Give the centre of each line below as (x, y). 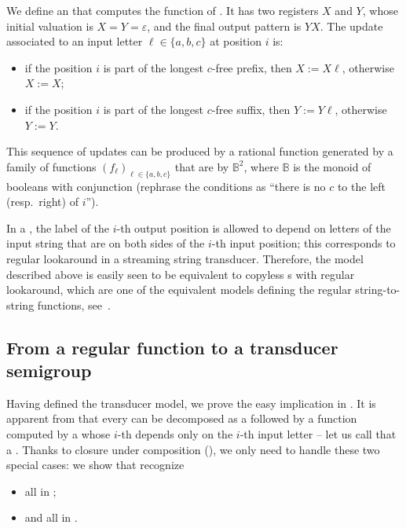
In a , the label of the (58, 227)
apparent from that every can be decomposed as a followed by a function (182, 418)
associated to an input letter (75, 41)
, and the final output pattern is (224, 26)
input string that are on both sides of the (106, 243)
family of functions (51, 166)
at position (236, 41)
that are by (202, 166)
